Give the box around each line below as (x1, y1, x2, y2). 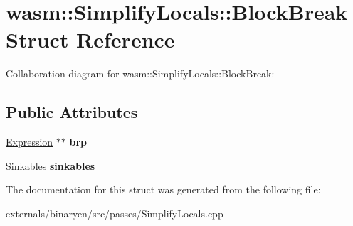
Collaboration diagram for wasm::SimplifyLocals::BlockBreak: (6, 66, 275, 81)
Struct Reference (6, 25, 175, 54)
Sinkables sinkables (6, 158, 95, 173)
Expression (6, 134, 53, 149)
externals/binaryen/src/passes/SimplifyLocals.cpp (6, 205, 223, 220)
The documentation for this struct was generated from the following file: (6, 182, 321, 197)
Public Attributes (6, 101, 138, 123)
